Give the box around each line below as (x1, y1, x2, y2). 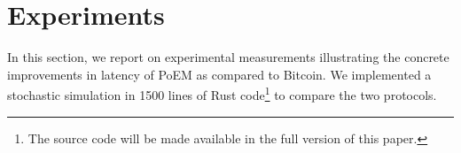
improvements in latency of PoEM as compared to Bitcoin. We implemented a (7, 65, 432, 83)
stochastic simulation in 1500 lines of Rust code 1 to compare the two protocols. (7, 83, 437, 103)
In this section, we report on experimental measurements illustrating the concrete (7, 48, 449, 66)
